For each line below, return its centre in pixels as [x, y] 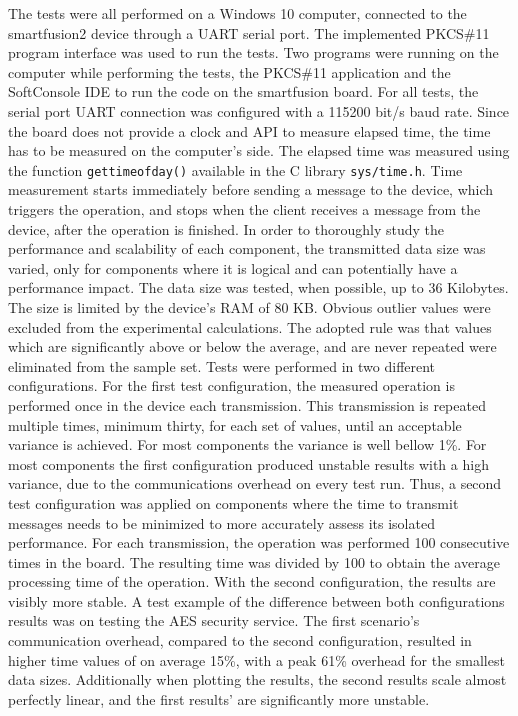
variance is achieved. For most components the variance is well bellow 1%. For [247, 444]
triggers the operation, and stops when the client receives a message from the [244, 209]
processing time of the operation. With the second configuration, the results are [252, 581]
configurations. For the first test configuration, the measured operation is [231, 385]
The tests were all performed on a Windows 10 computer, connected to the [237, 13]
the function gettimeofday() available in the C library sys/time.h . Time [235, 169]
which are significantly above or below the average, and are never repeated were [252, 346]
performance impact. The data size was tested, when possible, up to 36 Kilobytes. [258, 287]
